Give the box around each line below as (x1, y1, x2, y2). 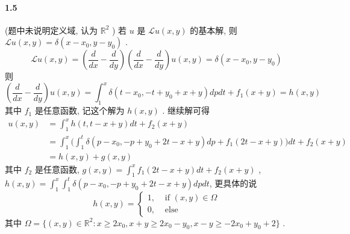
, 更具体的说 (209, 176, 257, 189)
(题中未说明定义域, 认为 (5, 23, 98, 36)
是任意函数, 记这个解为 (34, 104, 125, 117)
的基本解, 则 (190, 23, 237, 36)
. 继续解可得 (162, 104, 210, 117)
